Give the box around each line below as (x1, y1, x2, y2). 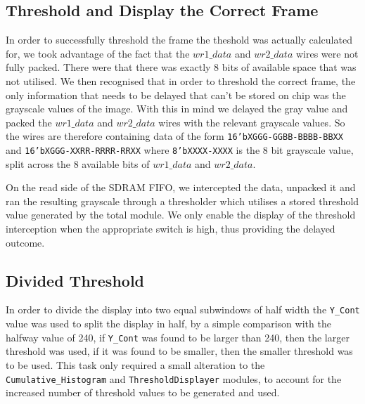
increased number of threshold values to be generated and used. (6, 385, 280, 400)
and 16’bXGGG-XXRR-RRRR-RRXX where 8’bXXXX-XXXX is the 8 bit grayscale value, (6, 143, 354, 157)
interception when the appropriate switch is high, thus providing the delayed (6, 221, 335, 236)
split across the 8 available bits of (6, 156, 150, 171)
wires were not (295, 46, 359, 60)
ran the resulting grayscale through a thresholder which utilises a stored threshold (6, 193, 359, 208)
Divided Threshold (6, 269, 145, 291)
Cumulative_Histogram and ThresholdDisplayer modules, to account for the (6, 371, 342, 386)
